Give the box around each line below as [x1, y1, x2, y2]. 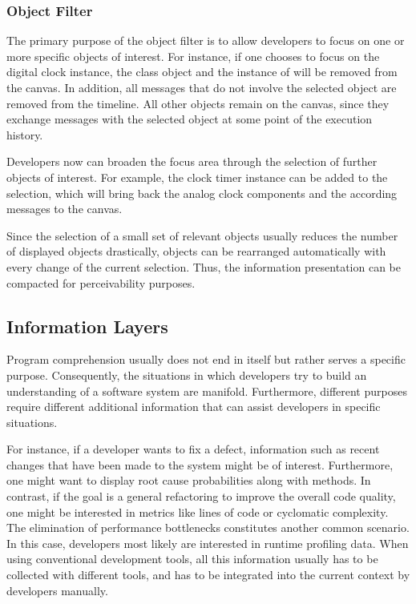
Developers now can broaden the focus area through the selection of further [6, 153, 378, 170]
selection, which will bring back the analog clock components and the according [6, 184, 398, 201]
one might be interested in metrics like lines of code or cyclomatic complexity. [6, 503, 389, 520]
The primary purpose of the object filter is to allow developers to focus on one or [6, 32, 405, 49]
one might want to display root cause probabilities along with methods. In [6, 472, 371, 489]
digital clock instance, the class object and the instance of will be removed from [6, 63, 398, 80]
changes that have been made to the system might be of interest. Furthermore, [6, 456, 394, 473]
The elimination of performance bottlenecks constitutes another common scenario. [6, 519, 410, 536]
